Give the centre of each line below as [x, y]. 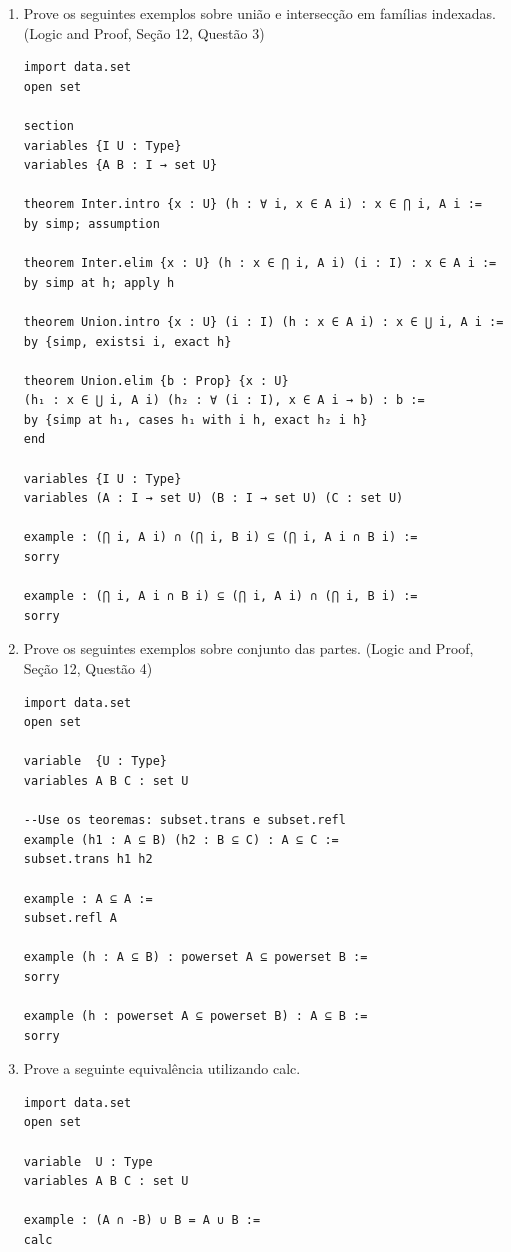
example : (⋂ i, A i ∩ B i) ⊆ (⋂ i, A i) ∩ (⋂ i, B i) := [220, 596]
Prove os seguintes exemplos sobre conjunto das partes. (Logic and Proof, [248, 648]
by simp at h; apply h [99, 282]
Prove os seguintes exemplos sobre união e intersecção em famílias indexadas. [259, 13]
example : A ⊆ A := [88, 898]
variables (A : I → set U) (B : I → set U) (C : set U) [213, 498]
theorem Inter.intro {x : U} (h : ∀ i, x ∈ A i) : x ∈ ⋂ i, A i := [252, 204]
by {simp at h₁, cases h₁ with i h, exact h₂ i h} [195, 419]
